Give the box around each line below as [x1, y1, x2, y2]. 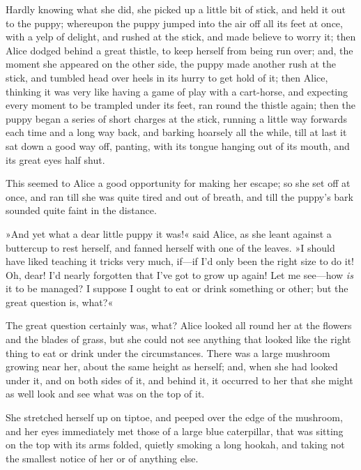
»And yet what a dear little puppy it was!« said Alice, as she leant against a [6, 226, 332, 241]
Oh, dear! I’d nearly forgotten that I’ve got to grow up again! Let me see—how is [6, 267, 353, 282]
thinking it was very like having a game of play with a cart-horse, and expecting [6, 84, 348, 98]
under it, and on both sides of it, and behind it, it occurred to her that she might [6, 372, 353, 387]
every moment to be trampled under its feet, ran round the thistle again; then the [6, 98, 356, 112]
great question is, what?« [6, 294, 114, 309]
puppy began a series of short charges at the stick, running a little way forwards [6, 111, 347, 126]
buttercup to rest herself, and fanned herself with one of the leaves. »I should [6, 240, 335, 255]
